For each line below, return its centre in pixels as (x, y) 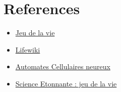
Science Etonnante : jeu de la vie (66, 83)
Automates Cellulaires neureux (63, 66)
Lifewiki (28, 49)
